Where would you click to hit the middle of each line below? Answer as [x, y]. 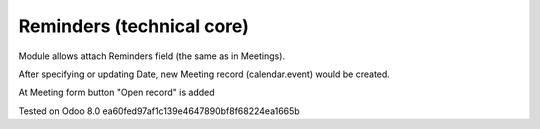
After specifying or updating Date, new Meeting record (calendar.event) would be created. [204, 74]
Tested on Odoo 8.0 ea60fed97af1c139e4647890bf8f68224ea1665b [159, 111]
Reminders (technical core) [133, 26]
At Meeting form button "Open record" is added [116, 92]
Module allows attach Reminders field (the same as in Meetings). [151, 56]
